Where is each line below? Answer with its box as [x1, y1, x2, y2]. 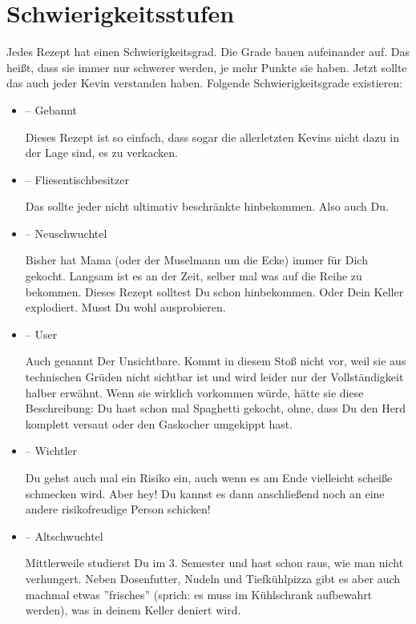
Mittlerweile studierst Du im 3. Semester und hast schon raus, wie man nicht [25, 554, 404, 571]
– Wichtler [25, 442, 78, 459]
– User [25, 325, 58, 342]
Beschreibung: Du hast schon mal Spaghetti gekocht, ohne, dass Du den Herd [25, 400, 406, 417]
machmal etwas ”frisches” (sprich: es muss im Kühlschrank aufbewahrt [25, 586, 373, 602]
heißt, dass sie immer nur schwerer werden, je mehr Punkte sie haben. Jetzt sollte [6, 58, 407, 75]
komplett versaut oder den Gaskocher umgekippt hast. [25, 415, 293, 432]
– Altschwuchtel [25, 527, 103, 544]
